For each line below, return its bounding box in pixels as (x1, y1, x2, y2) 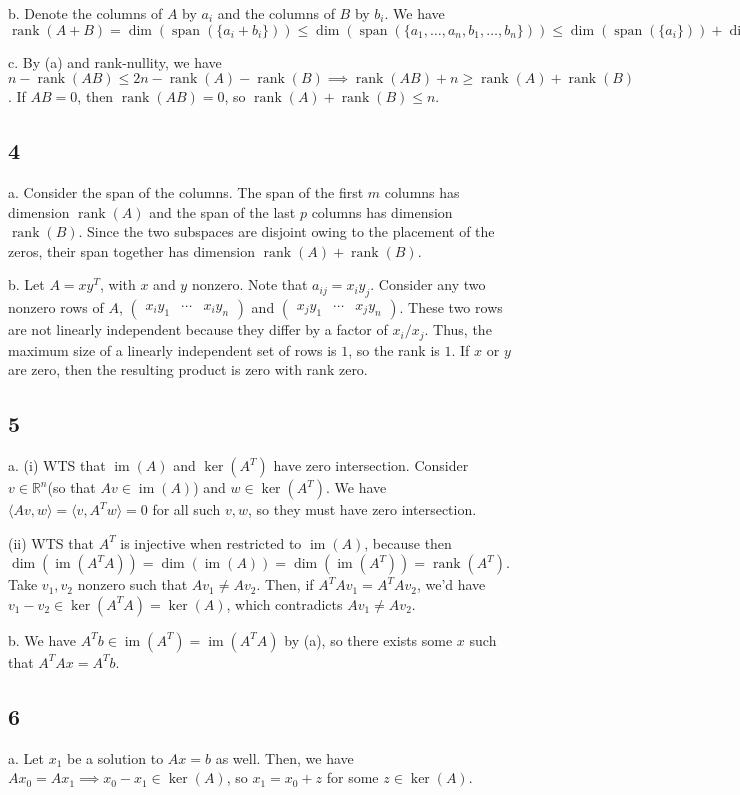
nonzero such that (77, 574, 188, 595)
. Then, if (256, 574, 314, 595)
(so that (47, 477, 96, 497)
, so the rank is (348, 339, 440, 360)
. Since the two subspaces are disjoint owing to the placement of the (78, 221, 495, 242)
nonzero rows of (8, 297, 104, 318)
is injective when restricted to (120, 532, 302, 553)
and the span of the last (149, 201, 296, 222)
